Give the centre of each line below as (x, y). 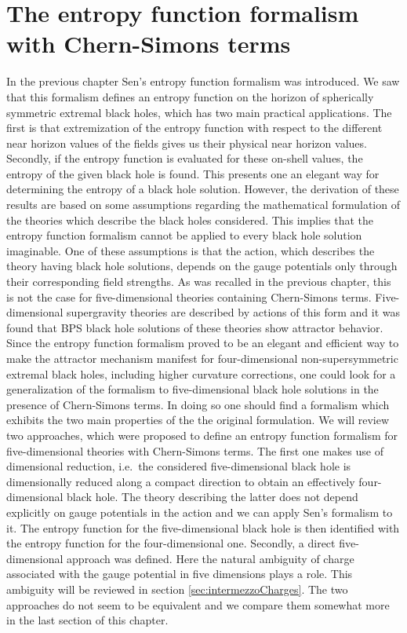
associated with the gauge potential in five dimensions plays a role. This (180, 574)
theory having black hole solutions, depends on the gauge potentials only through (202, 266)
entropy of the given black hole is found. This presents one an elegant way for (193, 173)
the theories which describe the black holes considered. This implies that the (190, 220)
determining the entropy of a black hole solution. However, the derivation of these (203, 189)
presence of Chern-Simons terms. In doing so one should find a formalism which (198, 404)
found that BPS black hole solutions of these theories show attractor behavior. (195, 327)
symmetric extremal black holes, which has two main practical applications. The (199, 112)
